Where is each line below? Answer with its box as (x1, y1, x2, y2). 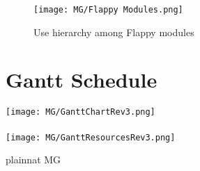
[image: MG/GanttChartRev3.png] (6, 107, 155, 117)
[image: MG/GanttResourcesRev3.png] (6, 132, 176, 142)
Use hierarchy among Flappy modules (33, 24, 194, 39)
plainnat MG (6, 152, 61, 167)
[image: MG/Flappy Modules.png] (33, 5, 183, 15)
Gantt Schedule (6, 65, 157, 94)
